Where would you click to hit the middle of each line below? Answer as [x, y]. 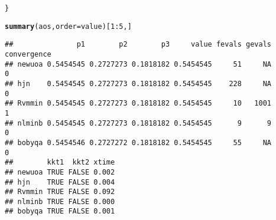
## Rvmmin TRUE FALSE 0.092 [60, 192]
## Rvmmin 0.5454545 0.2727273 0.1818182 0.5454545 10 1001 [138, 104]
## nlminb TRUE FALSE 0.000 [60, 201]
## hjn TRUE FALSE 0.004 [60, 182]
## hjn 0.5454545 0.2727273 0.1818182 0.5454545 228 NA [138, 83]
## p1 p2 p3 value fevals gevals [138, 45]
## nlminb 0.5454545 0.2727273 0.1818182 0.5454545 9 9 [138, 123]
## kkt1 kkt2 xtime [60, 162]
